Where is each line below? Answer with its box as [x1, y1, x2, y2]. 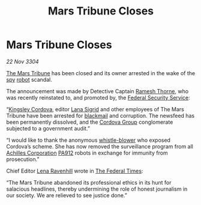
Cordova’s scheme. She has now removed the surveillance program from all [6, 142, 194, 150]
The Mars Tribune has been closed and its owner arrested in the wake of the [6, 69, 196, 76]
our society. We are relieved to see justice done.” [6, 191, 127, 199]
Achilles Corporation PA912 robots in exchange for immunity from [6, 149, 168, 156]
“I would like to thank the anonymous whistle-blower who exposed [6, 136, 171, 144]
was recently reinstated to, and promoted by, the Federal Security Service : [6, 94, 190, 101]
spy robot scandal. [6, 76, 52, 83]
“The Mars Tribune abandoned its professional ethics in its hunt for [6, 179, 172, 186]
